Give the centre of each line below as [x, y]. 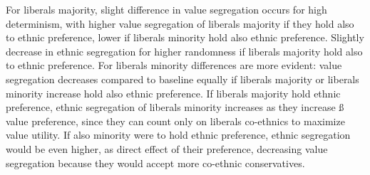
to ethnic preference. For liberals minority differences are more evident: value [174, 65]
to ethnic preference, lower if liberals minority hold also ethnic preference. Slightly [185, 37]
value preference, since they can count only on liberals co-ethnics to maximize [175, 121]
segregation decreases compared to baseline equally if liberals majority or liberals [183, 79]
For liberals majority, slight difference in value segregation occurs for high [166, 9]
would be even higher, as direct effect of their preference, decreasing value [167, 148]
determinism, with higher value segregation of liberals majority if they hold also [180, 23]
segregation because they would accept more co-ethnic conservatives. [155, 163]
